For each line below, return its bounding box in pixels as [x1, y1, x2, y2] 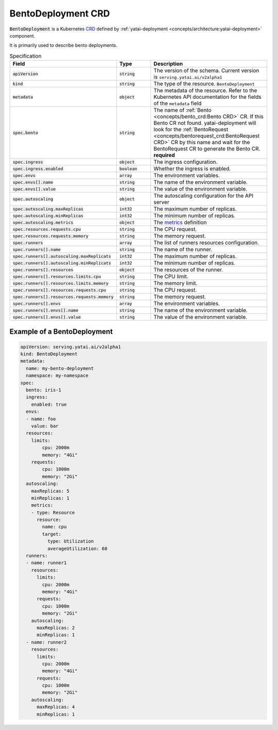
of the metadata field [153, 100, 202, 107]
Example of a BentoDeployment [9, 327, 113, 336]
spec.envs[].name [12, 179, 54, 185]
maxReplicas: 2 [37, 624, 75, 631]
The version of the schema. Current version [153, 67, 259, 74]
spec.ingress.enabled [12, 166, 64, 171]
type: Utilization [47, 538, 94, 544]
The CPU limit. [153, 273, 188, 280]
